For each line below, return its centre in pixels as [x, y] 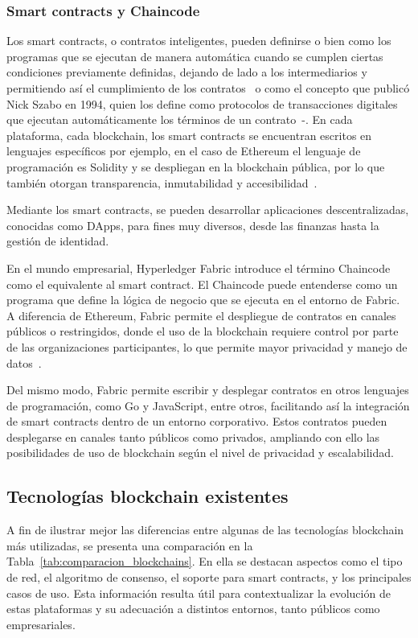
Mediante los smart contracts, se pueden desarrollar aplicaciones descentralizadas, [208, 210]
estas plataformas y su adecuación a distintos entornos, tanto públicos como [193, 609]
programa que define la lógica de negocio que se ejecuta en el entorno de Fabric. [203, 300]
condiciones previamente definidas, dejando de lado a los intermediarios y [187, 72]
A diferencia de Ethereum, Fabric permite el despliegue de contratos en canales [201, 315]
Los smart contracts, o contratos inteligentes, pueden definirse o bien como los [199, 41]
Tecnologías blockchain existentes [148, 496]
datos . [24, 362]
